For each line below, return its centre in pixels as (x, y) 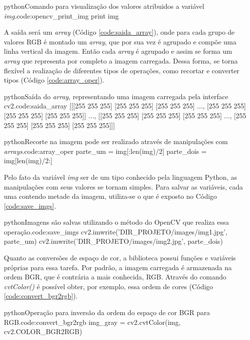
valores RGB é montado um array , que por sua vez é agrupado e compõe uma (120, 41)
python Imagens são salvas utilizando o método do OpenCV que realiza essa (116, 222)
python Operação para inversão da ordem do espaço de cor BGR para (107, 312)
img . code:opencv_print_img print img (61, 15)
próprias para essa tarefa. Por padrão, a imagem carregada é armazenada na (118, 267)
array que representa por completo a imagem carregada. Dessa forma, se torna (121, 60)
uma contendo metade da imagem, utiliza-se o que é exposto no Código (110, 196)
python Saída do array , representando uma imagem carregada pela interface (116, 96)
